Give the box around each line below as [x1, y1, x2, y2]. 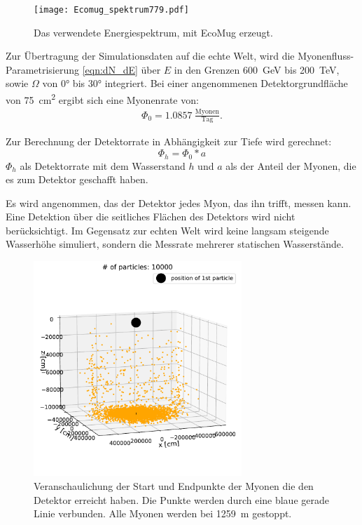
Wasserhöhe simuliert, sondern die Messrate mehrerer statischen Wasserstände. [6, 237, 344, 251]
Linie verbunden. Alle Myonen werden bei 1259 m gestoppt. [34, 506, 292, 521]
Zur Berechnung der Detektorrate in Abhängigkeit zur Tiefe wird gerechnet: [6, 134, 332, 149]
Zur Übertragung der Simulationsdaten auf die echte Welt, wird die [6, 48, 295, 63]
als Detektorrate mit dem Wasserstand [20, 158, 186, 173]
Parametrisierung [6, 62, 80, 77]
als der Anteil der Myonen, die [225, 158, 356, 173]
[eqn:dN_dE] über [82, 62, 161, 77]
